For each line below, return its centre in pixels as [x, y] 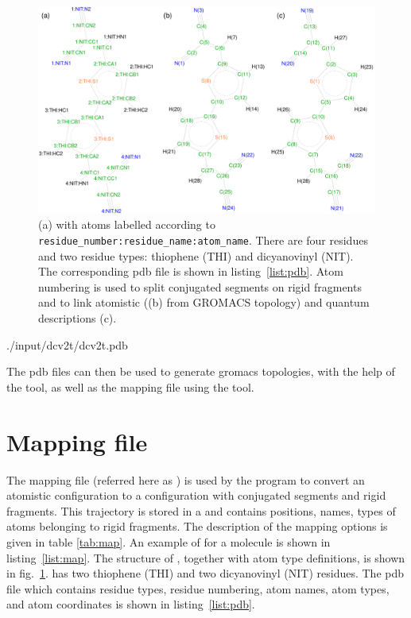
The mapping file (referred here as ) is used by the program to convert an [186, 479]
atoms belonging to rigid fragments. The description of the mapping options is [197, 526]
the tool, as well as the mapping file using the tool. [130, 386]
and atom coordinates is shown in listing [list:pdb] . [131, 604]
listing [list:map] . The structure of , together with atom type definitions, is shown [206, 557]
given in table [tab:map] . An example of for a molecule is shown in [169, 541]
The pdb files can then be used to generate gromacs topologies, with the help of [201, 371]
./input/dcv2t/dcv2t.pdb [67, 344]
